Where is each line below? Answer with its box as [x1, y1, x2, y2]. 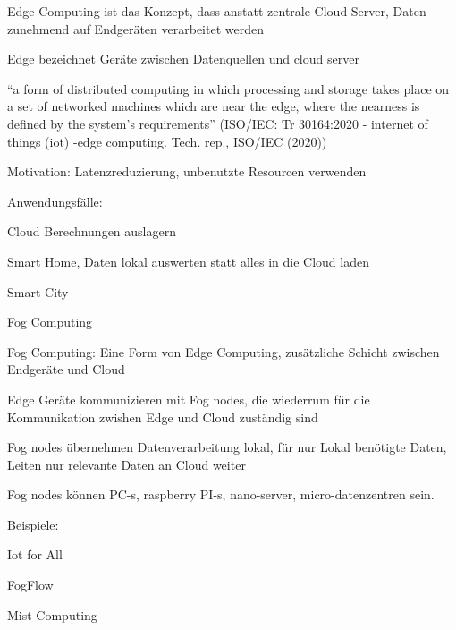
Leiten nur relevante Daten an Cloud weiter [7, 455, 246, 473]
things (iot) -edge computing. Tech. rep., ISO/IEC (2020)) [7, 132, 327, 150]
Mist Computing [7, 605, 97, 624]
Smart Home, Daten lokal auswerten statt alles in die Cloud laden [7, 251, 369, 270]
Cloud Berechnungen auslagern [7, 222, 176, 241]
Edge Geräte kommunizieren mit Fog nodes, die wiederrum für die [7, 389, 370, 408]
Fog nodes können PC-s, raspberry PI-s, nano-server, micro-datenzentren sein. [7, 485, 435, 504]
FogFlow [7, 575, 54, 594]
